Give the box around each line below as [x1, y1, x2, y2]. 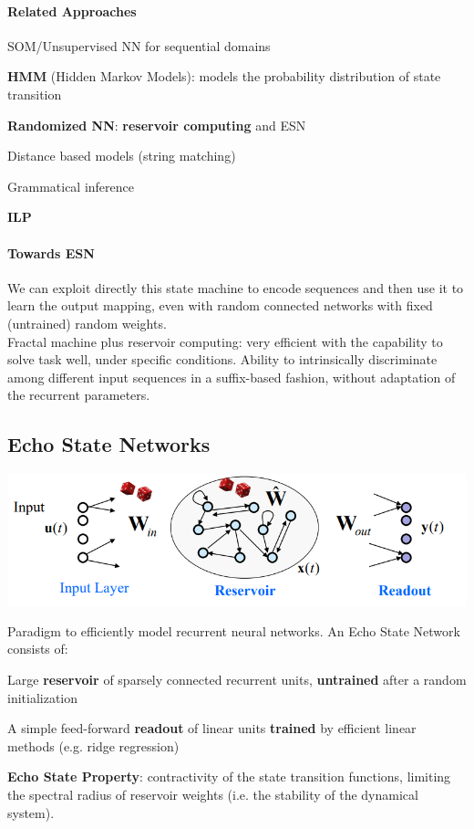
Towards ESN [7, 243, 95, 262]
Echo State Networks [7, 430, 211, 458]
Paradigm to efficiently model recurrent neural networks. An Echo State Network [7, 621, 460, 640]
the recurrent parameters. [7, 385, 150, 404]
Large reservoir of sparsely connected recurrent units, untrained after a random [7, 670, 467, 689]
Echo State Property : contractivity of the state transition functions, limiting [7, 767, 451, 786]
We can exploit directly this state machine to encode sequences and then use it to [7, 278, 464, 297]
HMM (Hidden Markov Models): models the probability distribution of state [7, 67, 441, 86]
